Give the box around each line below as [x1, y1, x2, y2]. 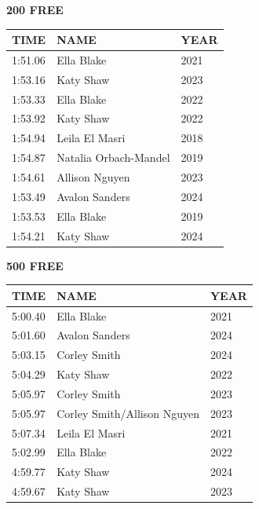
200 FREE [6, 2, 64, 17]
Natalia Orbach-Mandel [57, 149, 170, 166]
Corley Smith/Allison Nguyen [57, 405, 199, 421]
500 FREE [6, 257, 64, 273]
